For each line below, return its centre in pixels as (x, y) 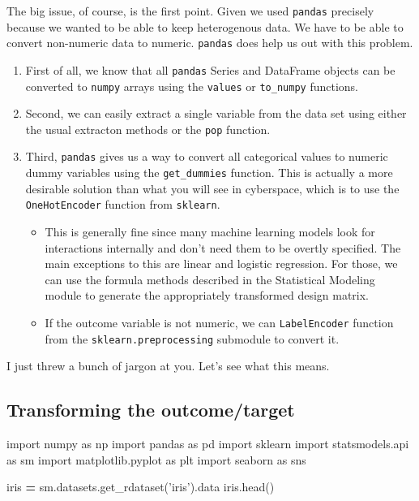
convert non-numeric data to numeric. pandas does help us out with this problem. (210, 43)
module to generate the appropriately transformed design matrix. (207, 295)
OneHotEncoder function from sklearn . (123, 204)
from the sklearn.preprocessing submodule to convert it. (192, 338)
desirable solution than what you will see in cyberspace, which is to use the (212, 188)
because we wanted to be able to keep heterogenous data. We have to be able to (205, 26)
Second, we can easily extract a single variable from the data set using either (216, 113)
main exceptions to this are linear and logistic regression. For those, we (221, 263)
